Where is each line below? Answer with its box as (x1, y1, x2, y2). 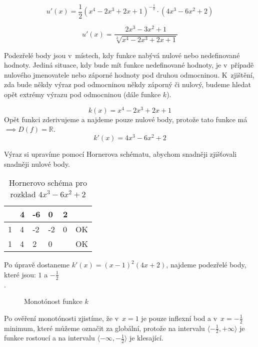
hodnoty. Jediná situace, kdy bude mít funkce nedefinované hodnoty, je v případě (4, 60, 254, 70)
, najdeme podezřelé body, (166, 259, 246, 270)
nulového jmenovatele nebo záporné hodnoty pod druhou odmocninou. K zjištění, (4, 69, 254, 80)
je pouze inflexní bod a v (141, 312, 217, 323)
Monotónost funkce (24, 296, 82, 306)
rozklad (10, 188, 36, 200)
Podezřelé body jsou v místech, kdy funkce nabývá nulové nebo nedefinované (4, 50, 240, 60)
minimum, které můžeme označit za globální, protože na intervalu (4, 322, 205, 333)
